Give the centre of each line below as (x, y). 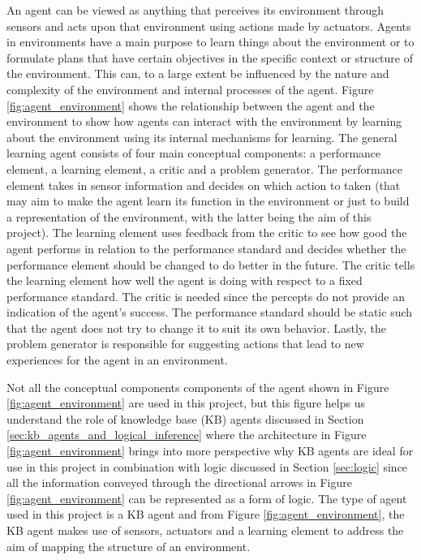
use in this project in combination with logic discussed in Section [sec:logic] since (207, 466)
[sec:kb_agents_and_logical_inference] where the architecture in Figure (187, 435)
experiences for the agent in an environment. (117, 360)
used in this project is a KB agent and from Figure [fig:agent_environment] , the (206, 514)
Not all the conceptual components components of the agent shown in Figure (198, 387)
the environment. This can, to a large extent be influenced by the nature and (198, 73)
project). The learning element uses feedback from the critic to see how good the (207, 233)
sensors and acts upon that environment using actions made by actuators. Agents (209, 26)
